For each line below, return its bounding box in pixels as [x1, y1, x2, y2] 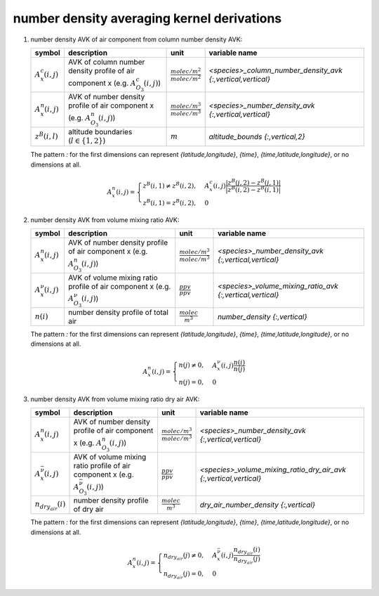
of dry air [73, 505, 105, 514]
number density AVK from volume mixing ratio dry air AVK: [30, 394, 200, 403]
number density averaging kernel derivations [13, 11, 282, 26]
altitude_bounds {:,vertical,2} [208, 131, 305, 141]
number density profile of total [67, 307, 168, 317]
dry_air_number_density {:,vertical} [199, 500, 316, 510]
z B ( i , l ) [34, 130, 59, 141]
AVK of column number [67, 57, 145, 67]
